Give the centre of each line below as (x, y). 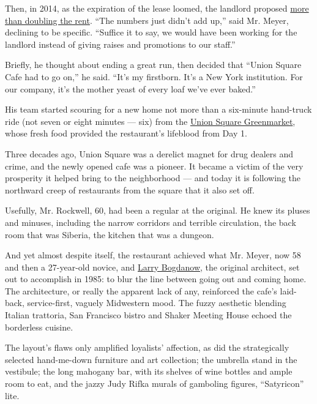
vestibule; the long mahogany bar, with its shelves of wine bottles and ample (149, 371)
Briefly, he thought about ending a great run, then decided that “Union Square (153, 65)
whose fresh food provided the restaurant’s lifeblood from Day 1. (126, 133)
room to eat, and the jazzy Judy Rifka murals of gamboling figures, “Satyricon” (155, 383)
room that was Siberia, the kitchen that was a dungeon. (110, 234)
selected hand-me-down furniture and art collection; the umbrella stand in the (151, 359)
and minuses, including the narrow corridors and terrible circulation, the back (151, 222)
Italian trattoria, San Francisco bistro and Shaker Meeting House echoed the (148, 315)
